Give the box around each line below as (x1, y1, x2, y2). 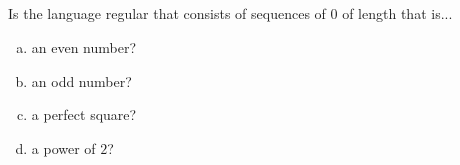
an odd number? (31, 70, 132, 91)
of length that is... (342, 3, 453, 24)
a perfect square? (31, 104, 137, 125)
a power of (31, 137, 96, 158)
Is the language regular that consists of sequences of (8, 3, 326, 24)
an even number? (31, 36, 137, 57)
